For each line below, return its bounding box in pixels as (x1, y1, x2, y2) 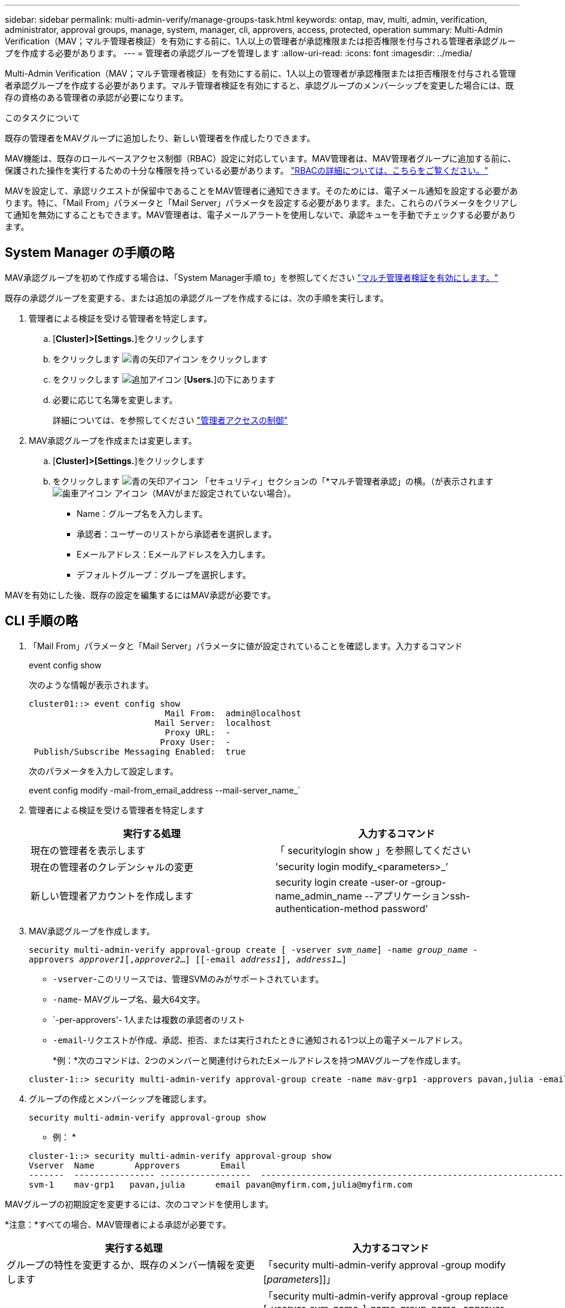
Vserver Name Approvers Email (29, 1160, 246, 1170)
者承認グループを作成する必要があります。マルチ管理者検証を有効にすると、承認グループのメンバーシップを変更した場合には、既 (5, 80, 514, 90)
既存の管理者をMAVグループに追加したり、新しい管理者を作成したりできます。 (5, 133, 315, 143)
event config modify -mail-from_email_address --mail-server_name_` (29, 785, 300, 795)
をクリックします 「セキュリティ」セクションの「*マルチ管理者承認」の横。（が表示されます (53, 476, 494, 486)
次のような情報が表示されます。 (29, 679, 154, 690)
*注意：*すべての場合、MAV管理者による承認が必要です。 (5, 1219, 231, 1230)
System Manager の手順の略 (5, 245, 175, 261)
